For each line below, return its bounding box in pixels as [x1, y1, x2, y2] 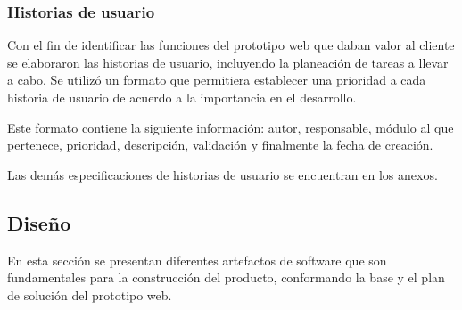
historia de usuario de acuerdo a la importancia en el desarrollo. [7, 88, 357, 106]
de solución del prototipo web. [7, 285, 172, 304]
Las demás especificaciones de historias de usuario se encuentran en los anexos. [7, 165, 438, 184]
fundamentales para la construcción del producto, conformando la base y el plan [7, 268, 445, 287]
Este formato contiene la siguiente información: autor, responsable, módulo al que [7, 118, 454, 136]
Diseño [7, 208, 71, 236]
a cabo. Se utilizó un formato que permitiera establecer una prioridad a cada [7, 70, 426, 89]
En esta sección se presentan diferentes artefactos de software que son [7, 250, 387, 269]
